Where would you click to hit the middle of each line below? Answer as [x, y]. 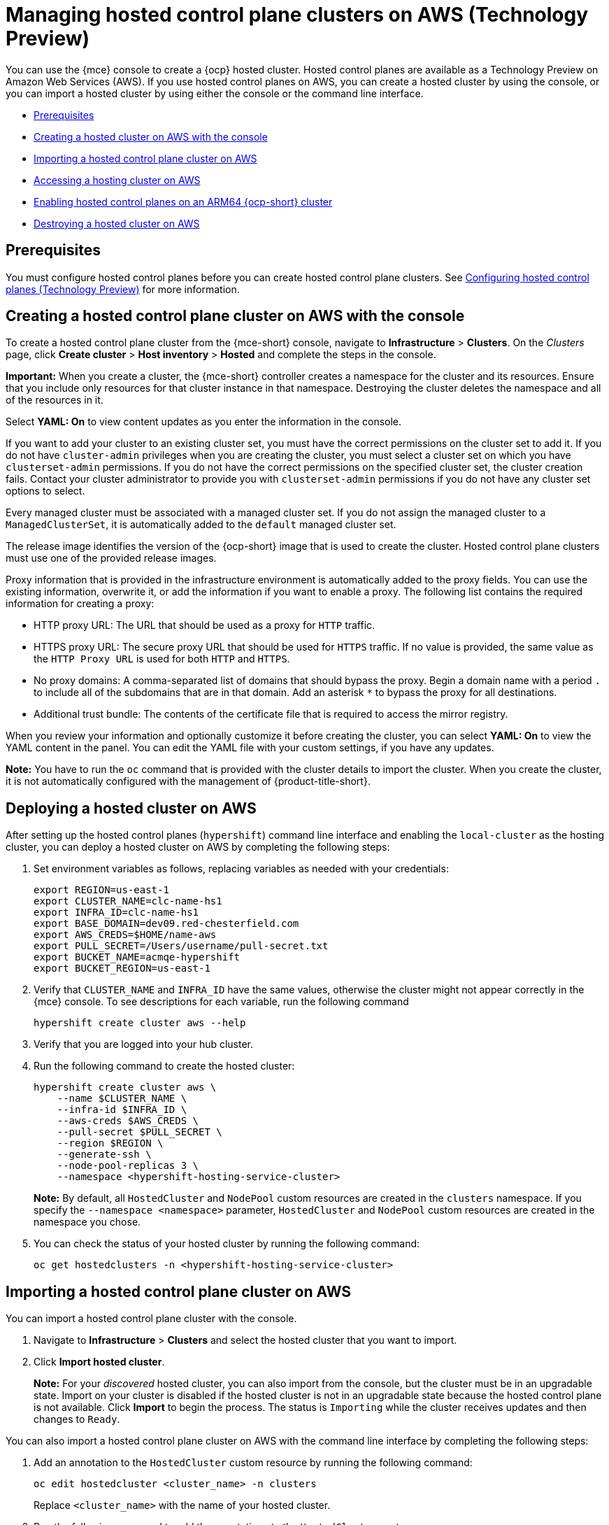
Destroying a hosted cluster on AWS [117, 223]
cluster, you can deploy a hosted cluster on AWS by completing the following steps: [198, 847]
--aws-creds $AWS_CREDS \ [128, 1121]
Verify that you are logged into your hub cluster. [144, 1044]
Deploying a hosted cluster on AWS [131, 808]
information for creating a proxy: [80, 604]
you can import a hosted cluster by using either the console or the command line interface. [215, 93]
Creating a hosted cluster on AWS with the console [151, 136]
